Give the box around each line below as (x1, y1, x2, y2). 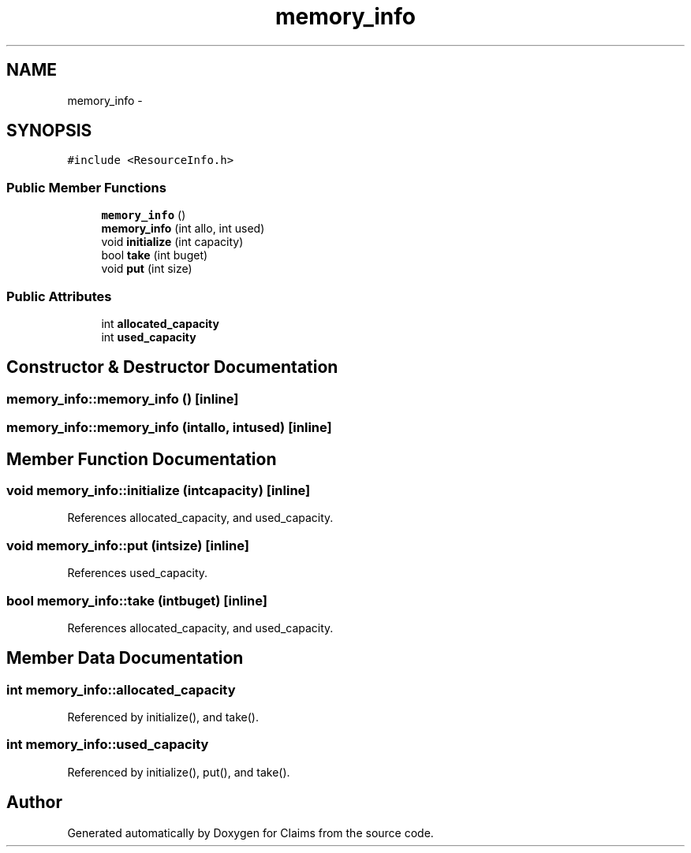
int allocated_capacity (101, 316, 219, 330)
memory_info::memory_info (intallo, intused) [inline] (6, 419, 332, 436)
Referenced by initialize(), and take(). (67, 710, 260, 724)
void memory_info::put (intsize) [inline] (6, 537, 249, 553)
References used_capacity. (67, 566, 208, 580)
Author (6, 792, 62, 813)
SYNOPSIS (6, 121, 92, 141)
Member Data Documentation (6, 648, 244, 669)
